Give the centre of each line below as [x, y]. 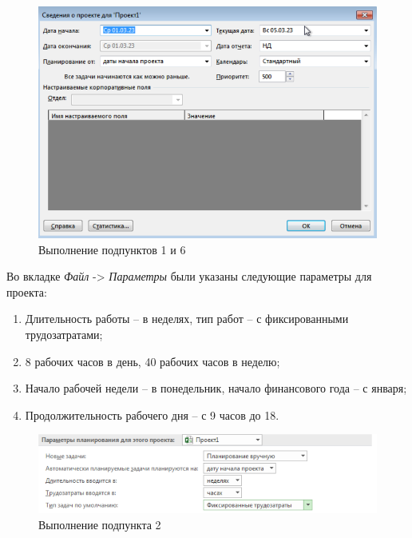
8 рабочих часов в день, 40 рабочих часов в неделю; [153, 361]
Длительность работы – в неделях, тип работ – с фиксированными [187, 319]
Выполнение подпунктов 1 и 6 [112, 249]
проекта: [27, 291]
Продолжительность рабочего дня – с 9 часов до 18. [152, 414]
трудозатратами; [64, 334]
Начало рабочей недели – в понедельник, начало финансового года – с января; [216, 388]
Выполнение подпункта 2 [100, 524]
